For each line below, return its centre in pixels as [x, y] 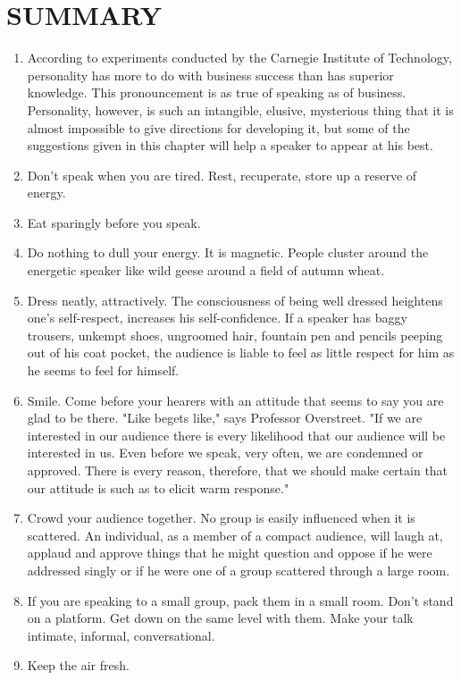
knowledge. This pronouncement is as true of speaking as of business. [217, 92]
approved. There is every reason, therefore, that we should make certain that [238, 470]
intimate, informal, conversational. [121, 635]
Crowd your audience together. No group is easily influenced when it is [221, 518]
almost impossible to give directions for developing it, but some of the [218, 127]
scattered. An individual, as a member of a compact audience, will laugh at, [235, 535]
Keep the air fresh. [78, 665]
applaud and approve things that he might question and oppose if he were [230, 553]
